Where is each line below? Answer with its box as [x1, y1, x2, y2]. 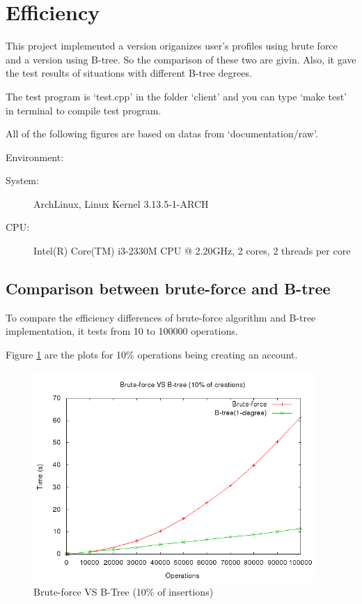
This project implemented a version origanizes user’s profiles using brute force [6, 38, 338, 53]
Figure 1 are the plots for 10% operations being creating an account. [6, 347, 298, 362]
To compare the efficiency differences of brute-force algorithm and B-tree [6, 310, 316, 324]
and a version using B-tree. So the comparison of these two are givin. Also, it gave [6, 52, 356, 66]
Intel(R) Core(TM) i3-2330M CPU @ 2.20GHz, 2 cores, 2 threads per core [33, 243, 351, 258]
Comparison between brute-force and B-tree [6, 278, 331, 299]
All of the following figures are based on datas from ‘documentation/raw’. [6, 126, 318, 141]
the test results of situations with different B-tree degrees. [6, 66, 252, 80]
